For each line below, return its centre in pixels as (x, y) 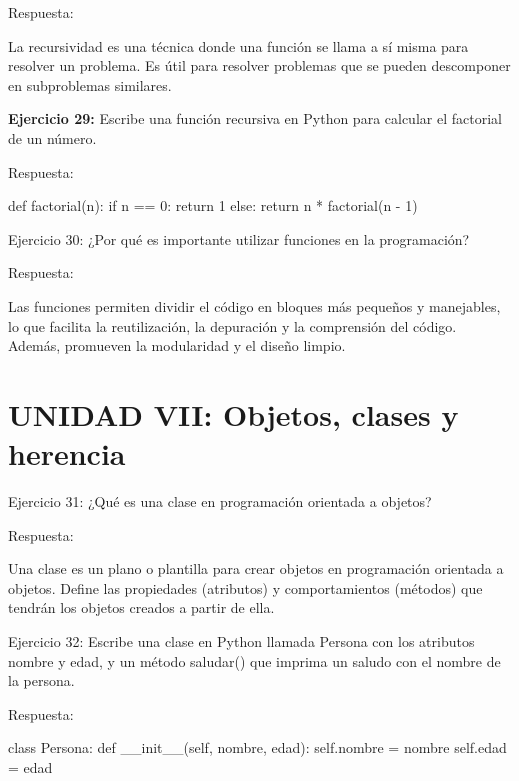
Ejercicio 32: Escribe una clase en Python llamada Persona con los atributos (241, 641)
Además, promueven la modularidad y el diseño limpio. (177, 345)
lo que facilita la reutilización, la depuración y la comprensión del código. (232, 325)
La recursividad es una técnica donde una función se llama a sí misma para (238, 45)
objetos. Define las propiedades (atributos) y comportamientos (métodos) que (245, 587)
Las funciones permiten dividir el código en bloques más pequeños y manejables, (254, 305)
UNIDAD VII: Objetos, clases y (233, 413)
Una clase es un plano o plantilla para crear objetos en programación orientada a (256, 568)
